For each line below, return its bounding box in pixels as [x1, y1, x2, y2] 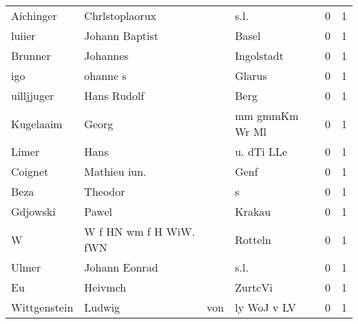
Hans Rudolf [84, 88, 145, 103]
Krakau [235, 203, 271, 219]
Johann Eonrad [84, 259, 158, 275]
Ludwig [84, 299, 120, 315]
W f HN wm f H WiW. [84, 223, 196, 239]
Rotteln [235, 231, 271, 247]
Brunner [11, 48, 51, 63]
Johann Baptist [84, 28, 158, 43]
